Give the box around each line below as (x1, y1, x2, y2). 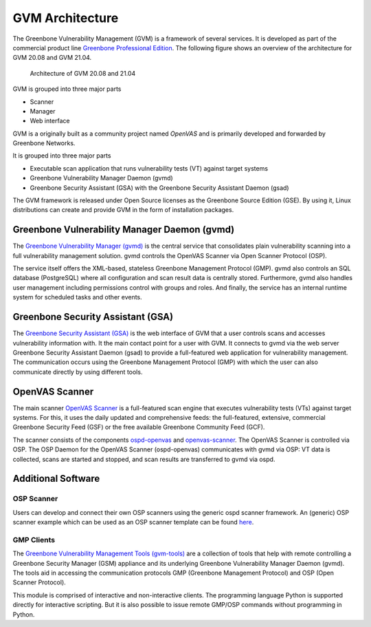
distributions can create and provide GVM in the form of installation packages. (12, 206, 234, 214)
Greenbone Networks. (12, 139, 76, 147)
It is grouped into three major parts (12, 151, 111, 160)
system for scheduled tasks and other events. (12, 293, 142, 301)
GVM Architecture (12, 10, 119, 25)
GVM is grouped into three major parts (12, 85, 122, 93)
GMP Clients (12, 535, 55, 544)
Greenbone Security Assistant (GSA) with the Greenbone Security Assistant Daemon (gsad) (30, 183, 289, 192)
